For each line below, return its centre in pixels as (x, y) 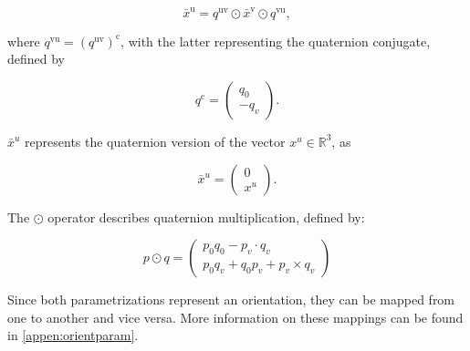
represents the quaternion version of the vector (155, 141)
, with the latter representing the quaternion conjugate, (276, 41)
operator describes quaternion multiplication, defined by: (206, 217)
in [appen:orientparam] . (73, 335)
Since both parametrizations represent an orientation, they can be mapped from (231, 299)
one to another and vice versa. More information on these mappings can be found (235, 317)
